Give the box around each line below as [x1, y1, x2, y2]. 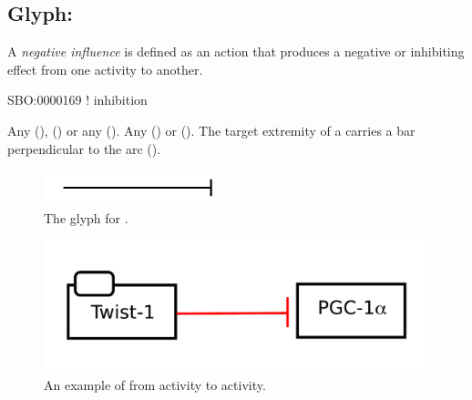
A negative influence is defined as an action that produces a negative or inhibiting [7, 42, 465, 61]
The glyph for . [44, 209, 128, 228]
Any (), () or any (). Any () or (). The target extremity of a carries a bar [7, 120, 416, 139]
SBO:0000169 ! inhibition [7, 90, 148, 109]
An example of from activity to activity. [44, 374, 266, 394]
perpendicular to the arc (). [7, 138, 161, 158]
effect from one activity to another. [7, 59, 203, 78]
